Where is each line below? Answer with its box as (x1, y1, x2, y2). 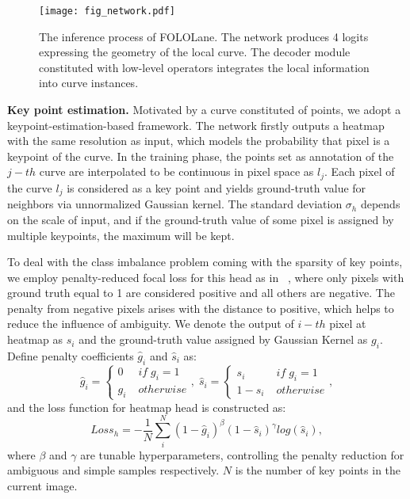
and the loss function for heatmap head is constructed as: (7, 398, 286, 415)
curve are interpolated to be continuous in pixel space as (39, 163, 314, 180)
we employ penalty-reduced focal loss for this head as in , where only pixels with (7, 269, 404, 285)
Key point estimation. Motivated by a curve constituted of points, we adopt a (7, 101, 401, 118)
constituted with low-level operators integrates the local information (39, 59, 370, 75)
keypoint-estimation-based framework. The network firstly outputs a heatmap (7, 116, 385, 133)
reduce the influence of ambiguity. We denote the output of (7, 315, 294, 332)
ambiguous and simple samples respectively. (7, 462, 220, 478)
